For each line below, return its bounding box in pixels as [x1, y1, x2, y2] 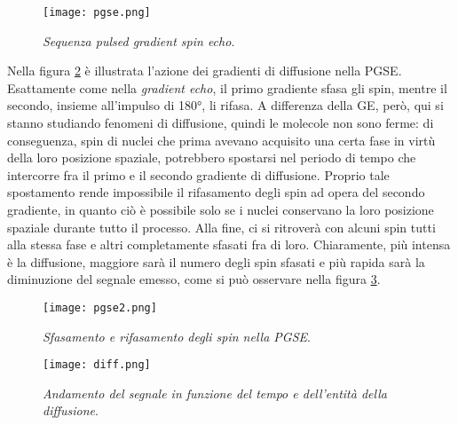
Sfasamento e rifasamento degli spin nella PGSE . [43, 327, 311, 345]
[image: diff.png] [43, 358, 151, 372]
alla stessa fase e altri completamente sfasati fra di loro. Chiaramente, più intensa [7, 235, 451, 254]
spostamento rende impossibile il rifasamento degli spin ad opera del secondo [7, 183, 425, 201]
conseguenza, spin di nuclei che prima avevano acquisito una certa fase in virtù [7, 130, 436, 149]
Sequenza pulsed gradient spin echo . [43, 31, 235, 50]
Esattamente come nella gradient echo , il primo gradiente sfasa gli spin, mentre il [7, 78, 447, 97]
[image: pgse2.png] [43, 301, 157, 314]
